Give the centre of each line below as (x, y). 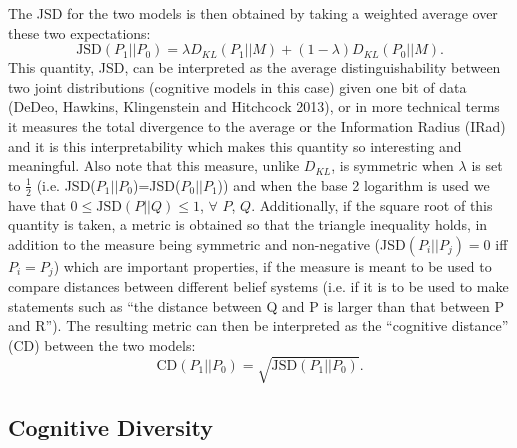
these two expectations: (79, 32)
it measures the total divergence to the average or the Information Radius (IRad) (257, 125)
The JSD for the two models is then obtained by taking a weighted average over (253, 13)
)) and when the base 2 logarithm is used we (353, 184)
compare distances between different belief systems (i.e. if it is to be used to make (258, 286)
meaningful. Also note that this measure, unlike (154, 165)
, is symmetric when (392, 165)
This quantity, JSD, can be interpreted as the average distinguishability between (254, 67)
